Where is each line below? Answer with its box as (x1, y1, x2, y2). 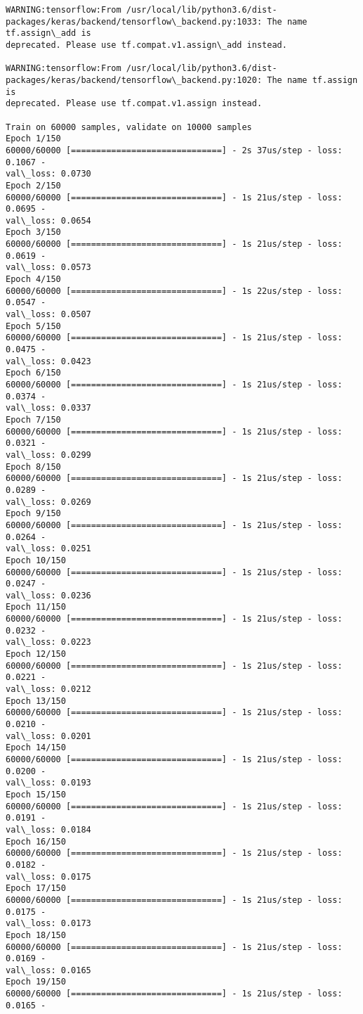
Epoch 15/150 (6, 789, 66, 800)
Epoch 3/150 (6, 227, 61, 238)
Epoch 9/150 (6, 508, 61, 519)
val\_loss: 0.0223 (6, 637, 91, 648)
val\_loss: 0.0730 (6, 169, 91, 179)
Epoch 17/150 (6, 883, 66, 894)
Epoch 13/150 (6, 695, 66, 706)
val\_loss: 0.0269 (6, 496, 91, 507)
